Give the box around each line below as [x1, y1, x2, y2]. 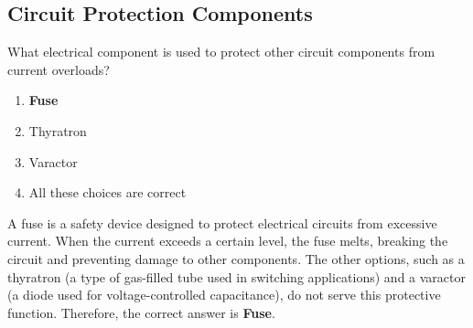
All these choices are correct [28, 183, 187, 202]
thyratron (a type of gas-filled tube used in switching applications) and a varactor [7, 267, 467, 286]
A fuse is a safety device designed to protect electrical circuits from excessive [7, 213, 437, 232]
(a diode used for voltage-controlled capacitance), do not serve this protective [7, 285, 441, 304]
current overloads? [7, 59, 110, 79]
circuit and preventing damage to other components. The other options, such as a [7, 249, 465, 268]
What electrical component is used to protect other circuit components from [7, 42, 435, 61]
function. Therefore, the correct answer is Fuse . [7, 302, 275, 322]
